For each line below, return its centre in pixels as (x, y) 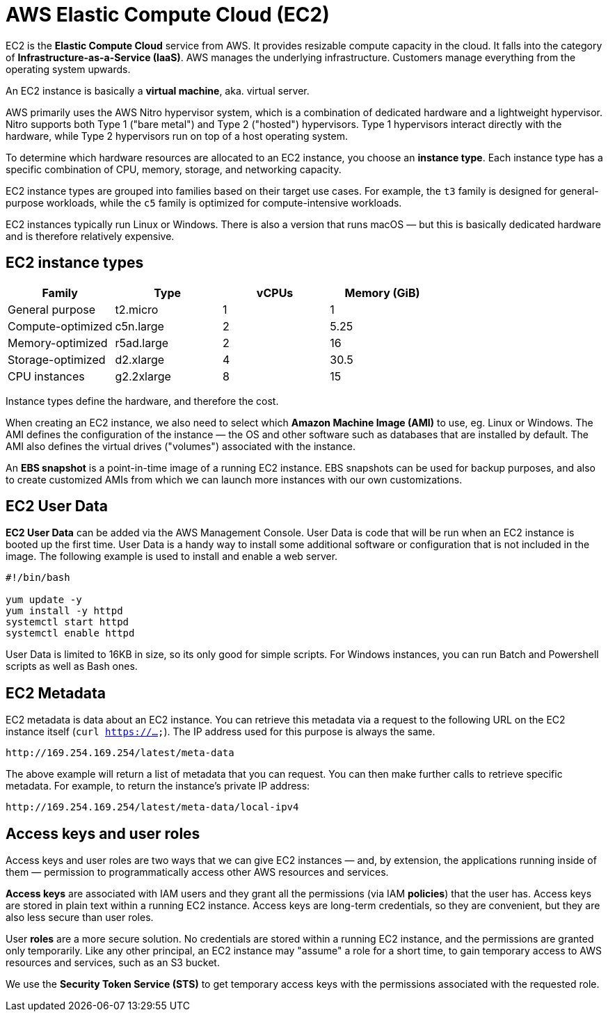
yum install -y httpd (64, 611)
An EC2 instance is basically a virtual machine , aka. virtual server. (158, 90)
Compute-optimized (60, 326)
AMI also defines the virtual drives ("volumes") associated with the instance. (181, 446)
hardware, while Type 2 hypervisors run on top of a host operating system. (177, 136)
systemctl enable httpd (70, 633)
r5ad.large (142, 343)
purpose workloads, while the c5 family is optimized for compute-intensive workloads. (204, 202)
